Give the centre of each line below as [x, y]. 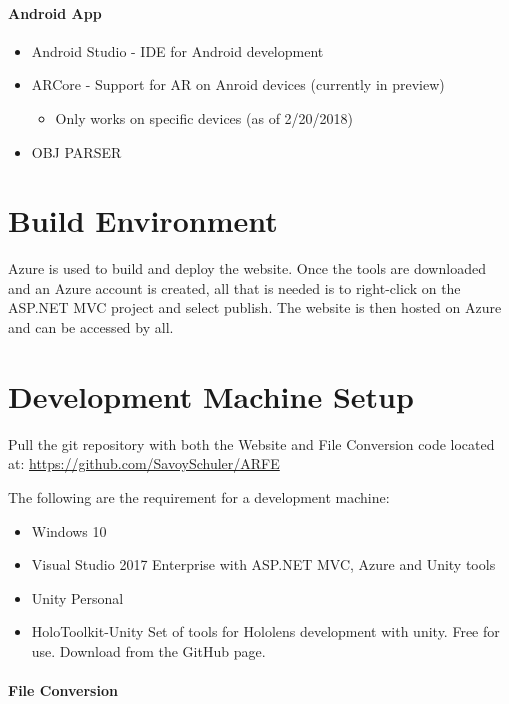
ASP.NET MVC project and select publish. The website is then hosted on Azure [255, 307]
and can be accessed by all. [91, 327]
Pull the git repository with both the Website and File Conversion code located [251, 443]
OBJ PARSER [76, 151]
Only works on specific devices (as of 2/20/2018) [204, 117]
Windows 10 [69, 530]
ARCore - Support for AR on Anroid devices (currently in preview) [238, 84]
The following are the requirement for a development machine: [199, 496]
